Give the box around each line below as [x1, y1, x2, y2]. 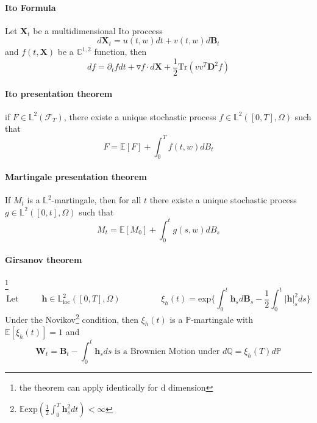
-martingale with [191, 313, 254, 325]
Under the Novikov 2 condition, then [5, 311, 139, 325]
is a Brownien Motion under [115, 347, 220, 356]
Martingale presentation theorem [5, 170, 147, 183]
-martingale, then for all [51, 193, 141, 206]
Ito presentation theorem [5, 87, 113, 99]
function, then [94, 45, 147, 58]
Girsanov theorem [5, 253, 82, 266]
